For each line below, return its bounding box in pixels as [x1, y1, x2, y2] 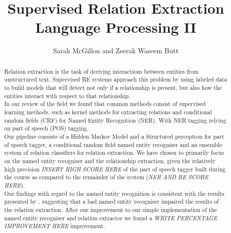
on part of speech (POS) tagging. [4, 124, 89, 132]
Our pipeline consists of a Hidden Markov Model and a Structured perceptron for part [4, 132, 224, 140]
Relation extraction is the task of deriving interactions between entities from [4, 67, 199, 75]
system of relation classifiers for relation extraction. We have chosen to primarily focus [4, 148, 224, 157]
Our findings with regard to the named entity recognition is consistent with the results [4, 189, 225, 197]
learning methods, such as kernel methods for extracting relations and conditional [4, 107, 212, 116]
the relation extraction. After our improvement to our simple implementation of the [4, 205, 217, 213]
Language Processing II [35, 17, 196, 37]
